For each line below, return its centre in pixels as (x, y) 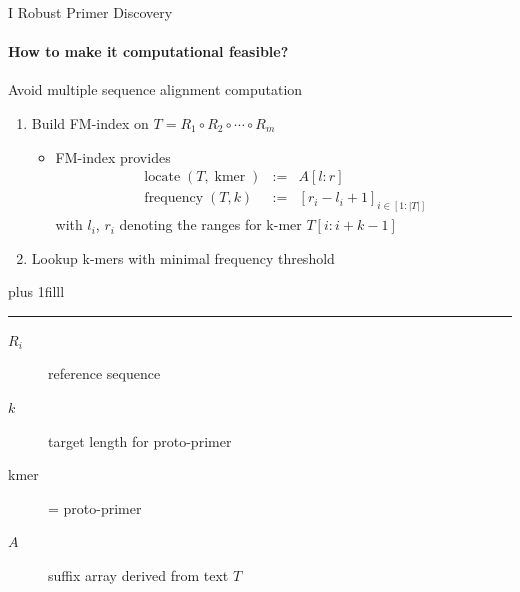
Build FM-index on (90, 122)
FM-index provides (113, 156)
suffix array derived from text (138, 575)
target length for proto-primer (140, 440)
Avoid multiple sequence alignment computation (155, 89)
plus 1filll (36, 291)
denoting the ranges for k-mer (210, 224)
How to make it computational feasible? (148, 51)
